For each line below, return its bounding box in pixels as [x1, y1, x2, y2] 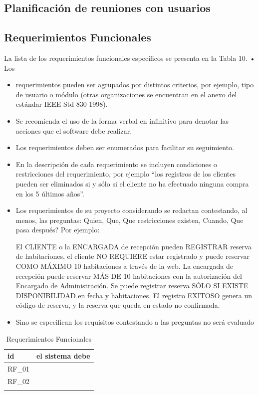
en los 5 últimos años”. [15, 188, 84, 198]
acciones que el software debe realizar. [15, 125, 132, 136]
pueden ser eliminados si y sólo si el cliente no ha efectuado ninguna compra [15, 178, 249, 189]
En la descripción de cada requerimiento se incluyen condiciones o [15, 159, 217, 169]
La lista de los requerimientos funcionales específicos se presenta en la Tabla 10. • [4, 52, 256, 63]
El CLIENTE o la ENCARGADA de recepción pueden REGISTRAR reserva [15, 241, 252, 251]
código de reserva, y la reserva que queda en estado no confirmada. [15, 300, 220, 310]
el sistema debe [36, 351, 90, 361]
